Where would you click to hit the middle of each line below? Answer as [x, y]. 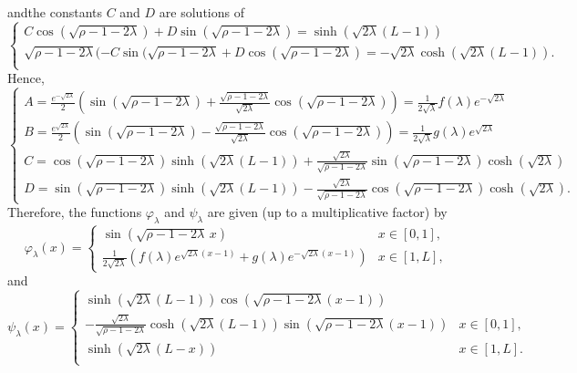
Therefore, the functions [75, 212]
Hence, [26, 78]
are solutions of [201, 12]
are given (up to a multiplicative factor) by [327, 212]
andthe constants [55, 12]
